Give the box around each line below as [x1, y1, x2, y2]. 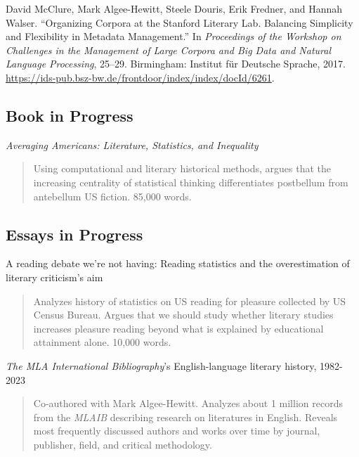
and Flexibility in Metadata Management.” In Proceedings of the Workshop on [6, 29, 341, 44]
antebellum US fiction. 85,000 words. [33, 188, 192, 203]
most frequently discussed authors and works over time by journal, [33, 423, 320, 438]
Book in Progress [6, 104, 133, 126]
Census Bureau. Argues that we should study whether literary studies [33, 307, 334, 322]
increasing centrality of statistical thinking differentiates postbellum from [33, 174, 348, 189]
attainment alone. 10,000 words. [33, 335, 171, 349]
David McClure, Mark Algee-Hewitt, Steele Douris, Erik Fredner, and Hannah [6, 1, 343, 15]
